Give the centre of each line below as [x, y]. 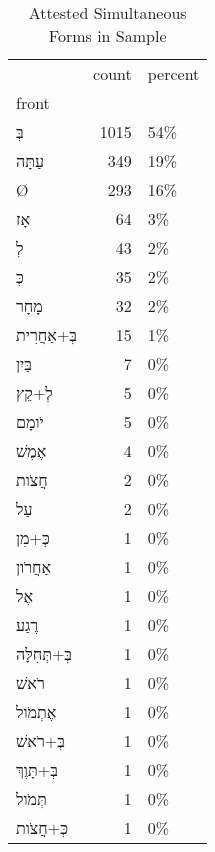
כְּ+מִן [33, 537]
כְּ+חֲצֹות [42, 827]
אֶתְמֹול [36, 711]
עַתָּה [30, 160]
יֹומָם [30, 421]
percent [173, 73]
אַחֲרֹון [34, 566]
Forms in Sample [107, 35]
